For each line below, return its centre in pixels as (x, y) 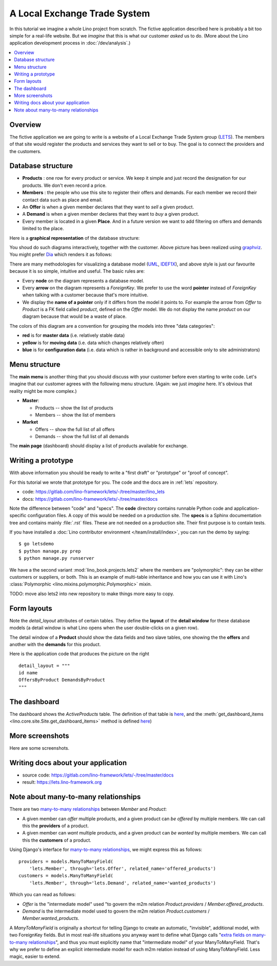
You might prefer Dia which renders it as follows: (61, 255)
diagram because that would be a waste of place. (74, 316)
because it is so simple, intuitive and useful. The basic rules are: (77, 271)
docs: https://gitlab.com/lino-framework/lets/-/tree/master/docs (90, 499)
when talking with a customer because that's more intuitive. (85, 295)
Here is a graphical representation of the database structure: (75, 238)
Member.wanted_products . (51, 918)
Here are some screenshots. (39, 748)
